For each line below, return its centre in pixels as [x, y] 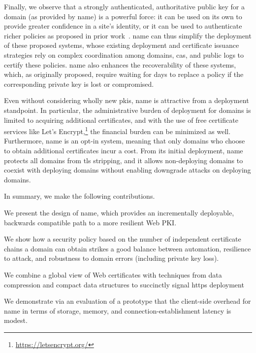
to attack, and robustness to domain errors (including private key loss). [112, 258]
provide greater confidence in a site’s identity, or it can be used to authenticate [123, 26]
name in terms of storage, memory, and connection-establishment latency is [118, 310]
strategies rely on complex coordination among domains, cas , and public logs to [124, 54]
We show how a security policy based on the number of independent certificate [123, 239]
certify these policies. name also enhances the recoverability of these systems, [120, 64]
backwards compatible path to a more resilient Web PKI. [90, 222]
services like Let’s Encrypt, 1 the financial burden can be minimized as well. [117, 130]
